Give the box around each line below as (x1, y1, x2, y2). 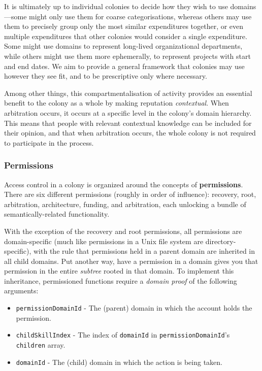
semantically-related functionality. (4, 209, 110, 219)
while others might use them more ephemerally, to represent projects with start (4, 50, 251, 61)
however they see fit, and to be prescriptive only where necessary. (4, 71, 207, 81)
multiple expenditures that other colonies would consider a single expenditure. (4, 30, 247, 41)
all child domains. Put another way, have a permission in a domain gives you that (4, 255, 258, 266)
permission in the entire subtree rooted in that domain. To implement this (4, 265, 234, 276)
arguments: (4, 285, 39, 296)
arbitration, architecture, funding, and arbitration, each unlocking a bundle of (4, 198, 246, 209)
